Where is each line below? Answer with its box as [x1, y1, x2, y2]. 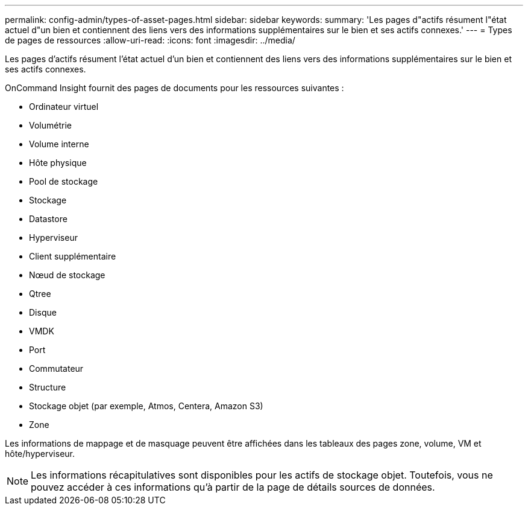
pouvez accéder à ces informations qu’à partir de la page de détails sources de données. [31, 481, 435, 493]
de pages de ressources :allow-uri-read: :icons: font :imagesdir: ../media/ [5, 35, 295, 45]
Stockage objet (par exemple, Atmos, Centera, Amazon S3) [29, 401, 263, 411]
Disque [29, 307, 57, 317]
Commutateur [29, 363, 84, 374]
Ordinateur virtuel [29, 101, 99, 112]
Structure [29, 382, 66, 392]
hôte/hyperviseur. [5, 448, 75, 459]
